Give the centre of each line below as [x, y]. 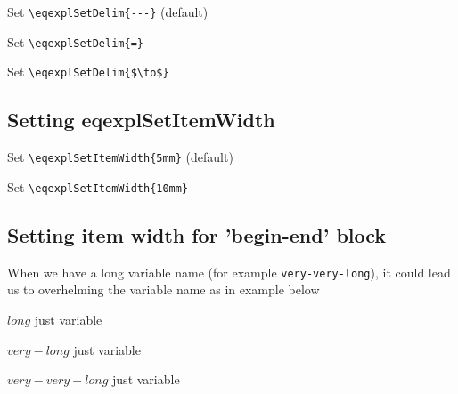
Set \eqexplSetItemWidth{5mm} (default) [120, 157]
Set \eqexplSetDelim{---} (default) [108, 12]
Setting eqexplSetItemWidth [141, 120]
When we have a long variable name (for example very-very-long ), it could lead [229, 272]
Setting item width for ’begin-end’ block [197, 234]
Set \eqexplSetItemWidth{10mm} [98, 186]
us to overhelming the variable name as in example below [164, 289]
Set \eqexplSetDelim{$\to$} [88, 72]
